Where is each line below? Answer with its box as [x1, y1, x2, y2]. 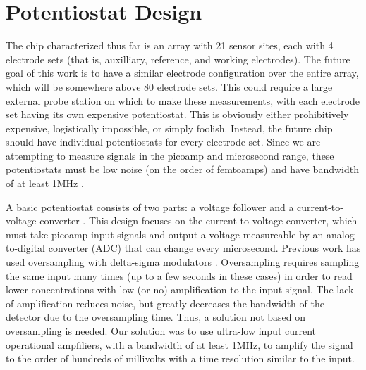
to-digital [6, 241, 46, 255]
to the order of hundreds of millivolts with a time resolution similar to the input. [6, 351, 355, 366]
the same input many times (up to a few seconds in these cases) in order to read [6, 268, 353, 283]
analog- [326, 227, 358, 241]
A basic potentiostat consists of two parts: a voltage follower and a [6, 199, 294, 214]
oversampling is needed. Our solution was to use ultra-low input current [6, 324, 317, 338]
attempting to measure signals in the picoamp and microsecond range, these [6, 148, 334, 162]
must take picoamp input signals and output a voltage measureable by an [6, 227, 324, 241]
